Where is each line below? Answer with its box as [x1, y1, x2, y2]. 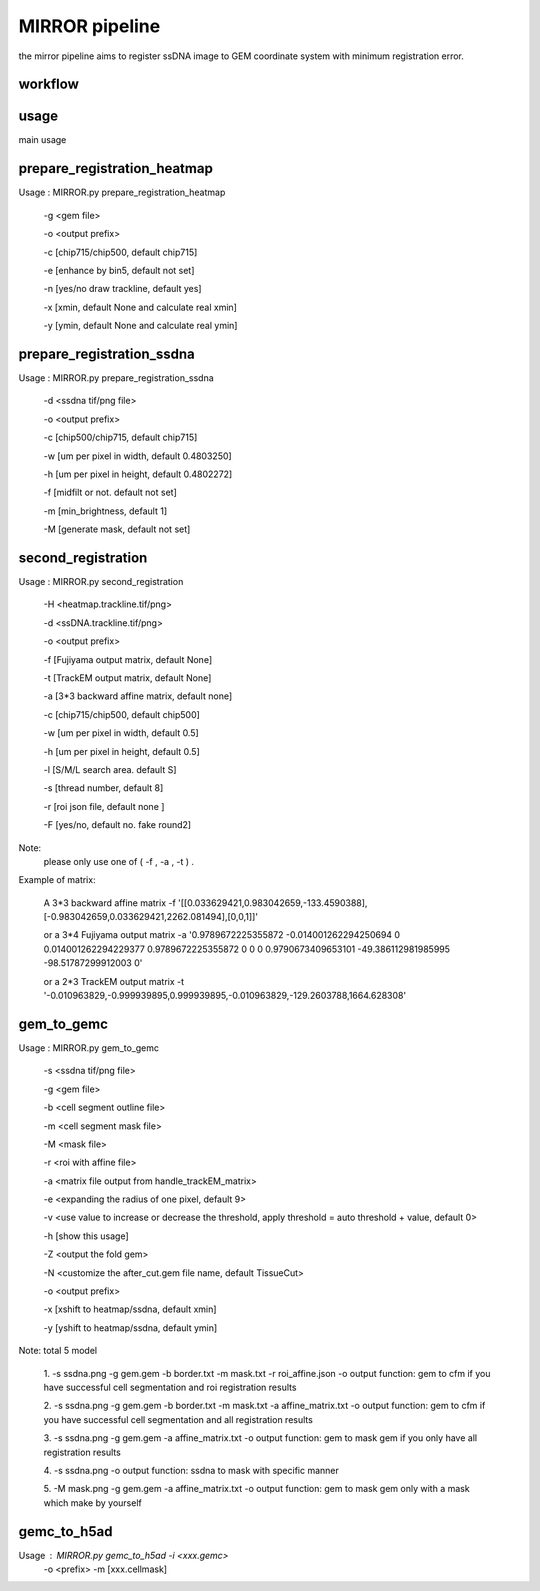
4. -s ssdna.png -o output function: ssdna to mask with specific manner [43, 1464, 340, 1476]
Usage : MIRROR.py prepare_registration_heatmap [18, 186, 226, 199]
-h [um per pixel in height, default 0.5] [43, 745, 200, 757]
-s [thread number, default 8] [43, 782, 164, 794]
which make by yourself [43, 1496, 142, 1509]
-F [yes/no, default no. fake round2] [43, 819, 192, 831]
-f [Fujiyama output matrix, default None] [43, 653, 213, 665]
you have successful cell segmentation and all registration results [43, 1413, 314, 1425]
